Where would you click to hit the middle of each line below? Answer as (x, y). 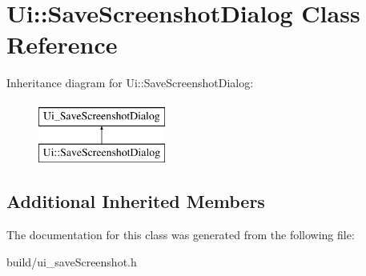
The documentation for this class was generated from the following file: (181, 235)
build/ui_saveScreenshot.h (72, 261)
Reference (62, 44)
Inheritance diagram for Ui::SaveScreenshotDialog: (130, 83)
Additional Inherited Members (136, 201)
